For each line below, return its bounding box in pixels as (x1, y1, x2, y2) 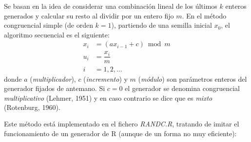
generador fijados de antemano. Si (4, 83, 105, 93)
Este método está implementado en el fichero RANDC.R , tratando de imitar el (4, 118, 239, 128)
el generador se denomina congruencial (125, 83, 240, 93)
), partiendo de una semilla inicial (111, 20, 212, 30)
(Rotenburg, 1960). (4, 102, 60, 112)
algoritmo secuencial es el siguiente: (4, 29, 110, 39)
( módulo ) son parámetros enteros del (138, 73, 247, 84)
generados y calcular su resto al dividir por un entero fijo (4, 10, 174, 20)
